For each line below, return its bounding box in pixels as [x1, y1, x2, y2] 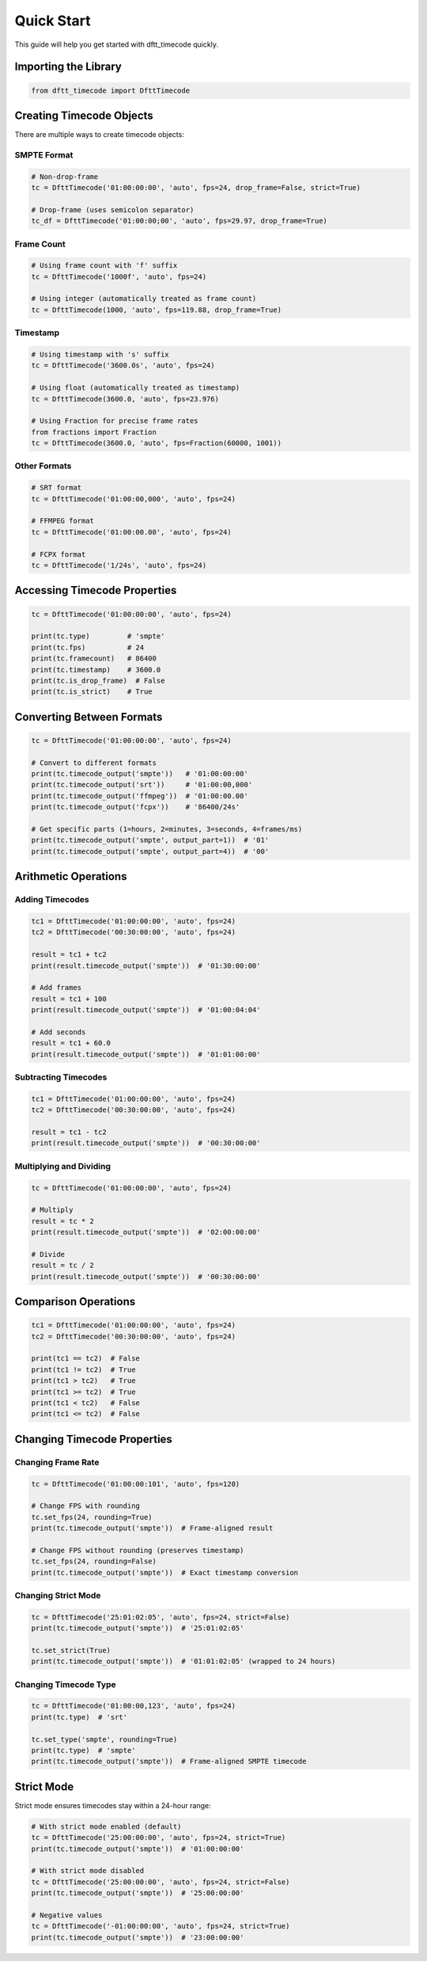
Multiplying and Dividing [14, 1160, 111, 1171]
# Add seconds [31, 1027, 86, 1037]
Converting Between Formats [14, 710, 163, 724]
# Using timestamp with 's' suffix [31, 350, 169, 359]
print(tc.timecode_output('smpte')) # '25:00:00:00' [31, 1889, 244, 1898]
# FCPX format [31, 550, 86, 558]
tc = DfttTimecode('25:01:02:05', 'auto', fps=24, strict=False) [31, 1613, 290, 1621]
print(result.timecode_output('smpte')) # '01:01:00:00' [31, 1049, 261, 1059]
